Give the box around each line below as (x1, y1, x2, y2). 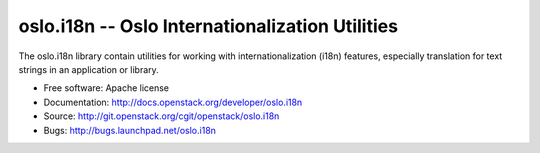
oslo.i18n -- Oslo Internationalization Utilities (18, 15, 399, 37)
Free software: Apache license (43, 82, 170, 94)
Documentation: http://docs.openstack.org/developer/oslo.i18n (43, 96, 303, 108)
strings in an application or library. (18, 63, 159, 75)
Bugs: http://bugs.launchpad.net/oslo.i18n (43, 124, 217, 136)
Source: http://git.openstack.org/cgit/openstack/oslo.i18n (43, 110, 280, 122)
